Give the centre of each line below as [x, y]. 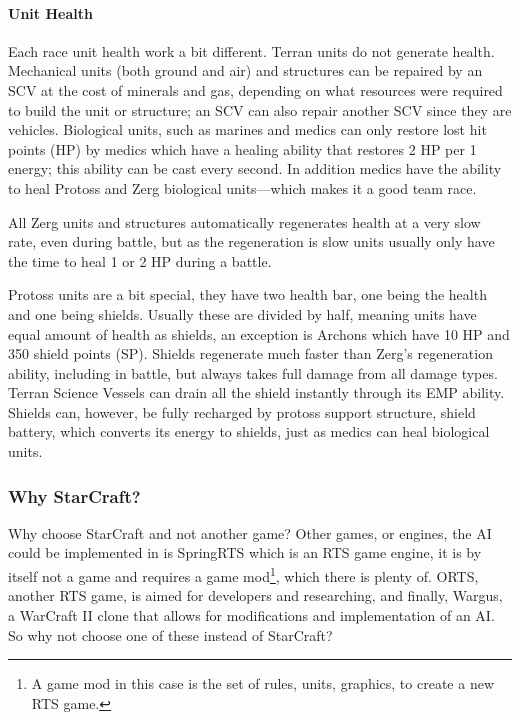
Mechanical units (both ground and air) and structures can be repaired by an [245, 70]
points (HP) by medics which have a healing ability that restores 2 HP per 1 [242, 148]
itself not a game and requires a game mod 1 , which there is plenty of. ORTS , [243, 574]
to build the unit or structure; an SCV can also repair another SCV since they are [260, 109]
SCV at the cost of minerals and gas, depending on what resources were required [255, 89]
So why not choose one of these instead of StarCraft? [170, 634]
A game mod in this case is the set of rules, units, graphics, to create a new [262, 683]
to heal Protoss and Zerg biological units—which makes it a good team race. [242, 187]
